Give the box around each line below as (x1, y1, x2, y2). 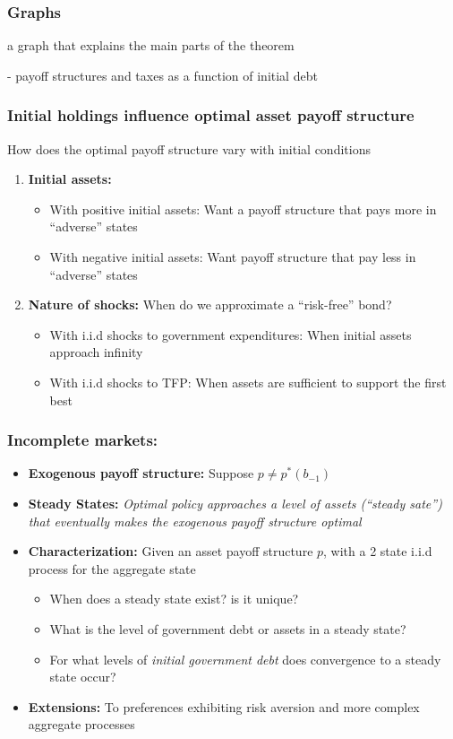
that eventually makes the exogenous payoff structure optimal (28, 511, 362, 530)
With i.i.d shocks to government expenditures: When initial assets (49, 325, 412, 343)
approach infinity (49, 343, 143, 361)
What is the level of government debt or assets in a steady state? (49, 619, 406, 638)
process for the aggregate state (28, 559, 196, 578)
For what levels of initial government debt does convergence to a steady (49, 649, 441, 668)
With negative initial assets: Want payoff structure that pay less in (49, 248, 416, 265)
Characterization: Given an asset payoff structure (28, 542, 313, 561)
